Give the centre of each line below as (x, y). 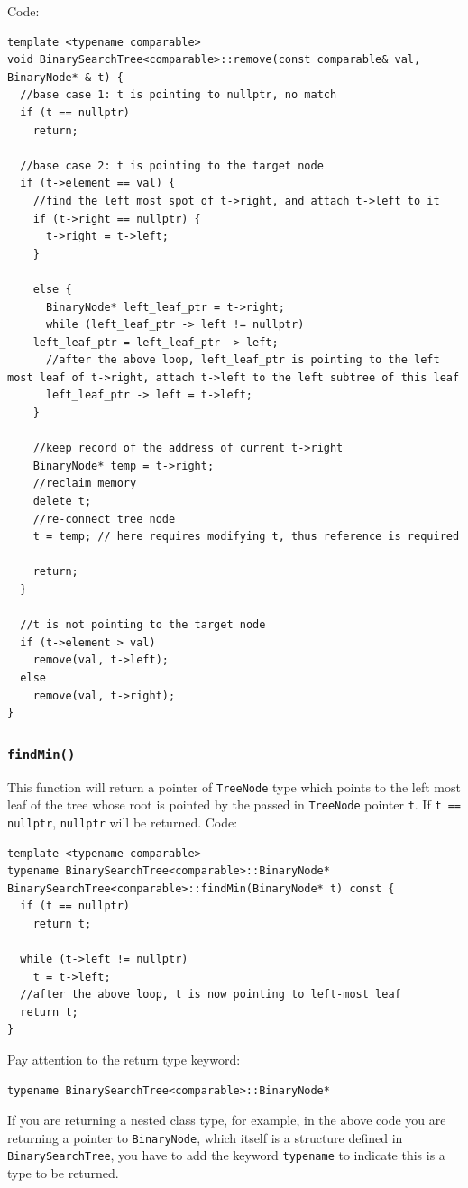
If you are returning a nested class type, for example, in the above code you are (227, 1120)
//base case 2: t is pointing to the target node (172, 165)
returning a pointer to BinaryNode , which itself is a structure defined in (205, 1137)
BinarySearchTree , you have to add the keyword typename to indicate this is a (226, 1155)
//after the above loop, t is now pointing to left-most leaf (211, 995)
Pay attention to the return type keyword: (124, 1060)
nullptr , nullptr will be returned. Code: (123, 822)
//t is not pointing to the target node (143, 625)
